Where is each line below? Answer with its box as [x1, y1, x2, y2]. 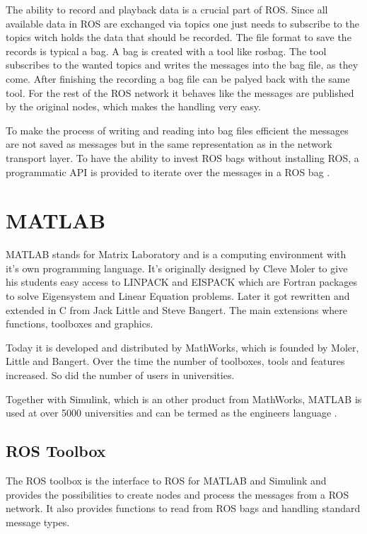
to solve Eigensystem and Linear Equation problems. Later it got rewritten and [6, 289, 350, 303]
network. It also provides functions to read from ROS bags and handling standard [6, 501, 361, 516]
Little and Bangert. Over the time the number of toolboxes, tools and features [6, 354, 345, 368]
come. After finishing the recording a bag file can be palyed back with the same [6, 71, 350, 86]
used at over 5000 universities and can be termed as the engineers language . [6, 405, 337, 420]
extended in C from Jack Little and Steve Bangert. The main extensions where [6, 302, 348, 317]
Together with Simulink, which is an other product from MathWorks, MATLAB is [6, 391, 362, 406]
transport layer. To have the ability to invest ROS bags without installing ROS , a [6, 150, 359, 165]
